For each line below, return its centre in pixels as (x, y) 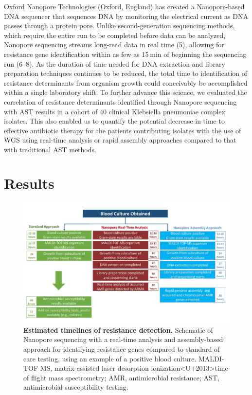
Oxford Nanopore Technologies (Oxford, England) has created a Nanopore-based (124, 6)
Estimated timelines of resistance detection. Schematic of (118, 330)
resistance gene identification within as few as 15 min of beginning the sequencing (125, 54)
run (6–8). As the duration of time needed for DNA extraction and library (115, 63)
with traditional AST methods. (50, 149)
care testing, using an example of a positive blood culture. (110, 358)
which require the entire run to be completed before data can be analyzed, (115, 35)
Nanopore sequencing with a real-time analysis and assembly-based (123, 339)
